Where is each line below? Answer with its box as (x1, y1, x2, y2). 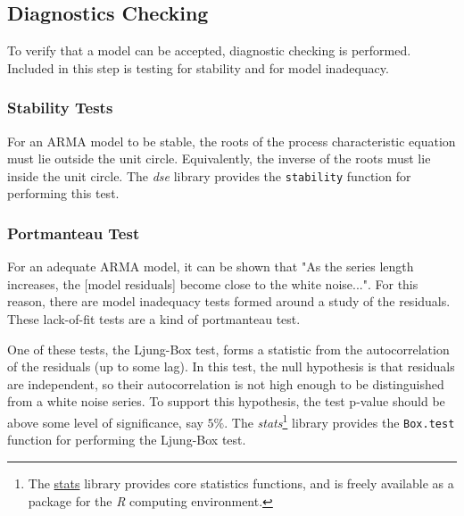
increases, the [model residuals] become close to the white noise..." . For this (7, 274, 418, 293)
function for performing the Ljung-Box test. (7, 430, 246, 449)
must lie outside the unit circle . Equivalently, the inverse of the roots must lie (7, 149, 431, 168)
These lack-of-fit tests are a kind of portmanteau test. (7, 310, 301, 329)
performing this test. (7, 184, 120, 203)
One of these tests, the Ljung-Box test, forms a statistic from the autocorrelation (7, 339, 450, 358)
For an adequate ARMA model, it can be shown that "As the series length (7, 257, 414, 276)
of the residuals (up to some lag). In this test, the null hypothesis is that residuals (7, 357, 455, 376)
